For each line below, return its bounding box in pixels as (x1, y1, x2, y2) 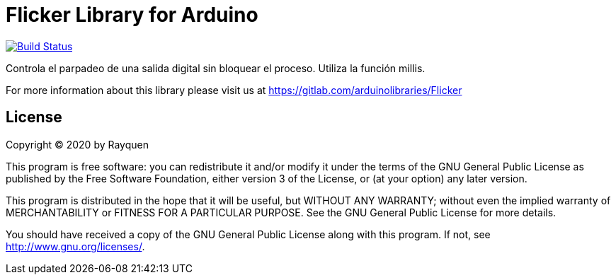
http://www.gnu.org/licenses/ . (6, 240, 145, 252)
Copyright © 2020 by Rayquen (6, 138, 149, 151)
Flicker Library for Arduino (6, 3, 258, 27)
